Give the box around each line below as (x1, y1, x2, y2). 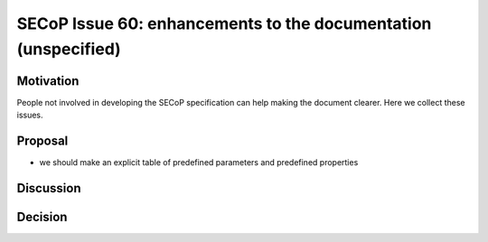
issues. (16, 109, 44, 121)
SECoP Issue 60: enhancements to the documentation (16, 14, 432, 33)
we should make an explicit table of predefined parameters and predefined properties (39, 157, 359, 168)
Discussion (16, 181, 81, 196)
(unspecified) (16, 39, 121, 59)
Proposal (16, 134, 69, 149)
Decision (16, 209, 68, 225)
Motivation (16, 73, 80, 88)
